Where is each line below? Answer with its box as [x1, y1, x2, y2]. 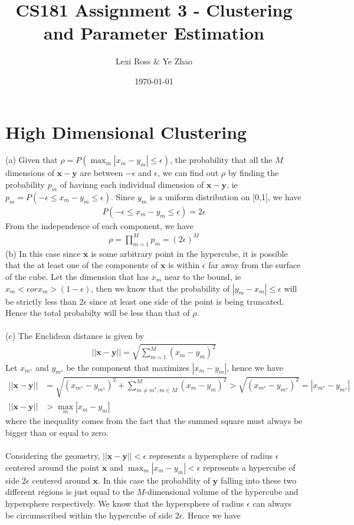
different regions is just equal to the [5, 485, 135, 498]
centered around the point [5, 461, 100, 473]
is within [168, 259, 200, 271]
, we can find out [158, 167, 219, 179]
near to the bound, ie [164, 270, 241, 282]
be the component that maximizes [66, 361, 189, 373]
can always [253, 497, 292, 509]
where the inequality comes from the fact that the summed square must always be [5, 415, 303, 427]
